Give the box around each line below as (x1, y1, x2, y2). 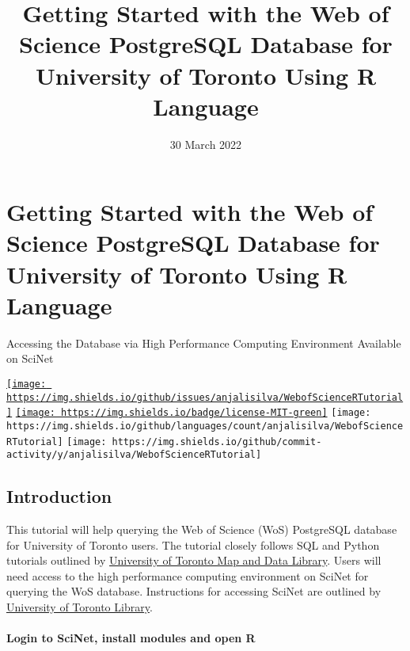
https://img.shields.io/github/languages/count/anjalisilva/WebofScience (6, 420, 404, 432)
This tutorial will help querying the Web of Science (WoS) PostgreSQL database (6, 521, 397, 538)
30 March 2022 (169, 135, 242, 152)
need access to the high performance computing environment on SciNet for (6, 567, 369, 584)
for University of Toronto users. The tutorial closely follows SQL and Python (6, 536, 380, 553)
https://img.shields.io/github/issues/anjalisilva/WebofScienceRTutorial (6, 391, 404, 403)
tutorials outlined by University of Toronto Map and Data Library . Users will (6, 552, 382, 569)
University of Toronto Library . (6, 599, 153, 615)
